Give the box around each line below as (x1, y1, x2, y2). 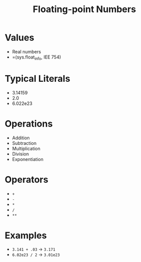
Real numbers (12, 48, 41, 55)
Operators (5, 174, 49, 185)
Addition (12, 135, 30, 141)
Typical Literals (5, 73, 70, 84)
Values (5, 32, 34, 43)
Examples (5, 230, 47, 241)
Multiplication (12, 145, 41, 151)
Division (12, 150, 29, 157)
